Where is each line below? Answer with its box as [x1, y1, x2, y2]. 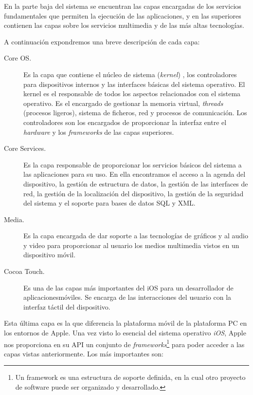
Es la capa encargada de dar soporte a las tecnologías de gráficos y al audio [23, 230, 248, 241]
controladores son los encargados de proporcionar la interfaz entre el [23, 117, 227, 127]
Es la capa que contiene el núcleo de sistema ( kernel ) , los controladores [23, 69, 237, 79]
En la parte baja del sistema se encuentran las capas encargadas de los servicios [4, 1, 241, 11]
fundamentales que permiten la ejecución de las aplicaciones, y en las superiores [4, 10, 241, 21]
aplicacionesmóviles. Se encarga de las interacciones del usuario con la [23, 292, 232, 302]
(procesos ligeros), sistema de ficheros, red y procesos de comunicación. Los [23, 107, 247, 118]
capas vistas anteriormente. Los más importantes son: [4, 348, 163, 358]
